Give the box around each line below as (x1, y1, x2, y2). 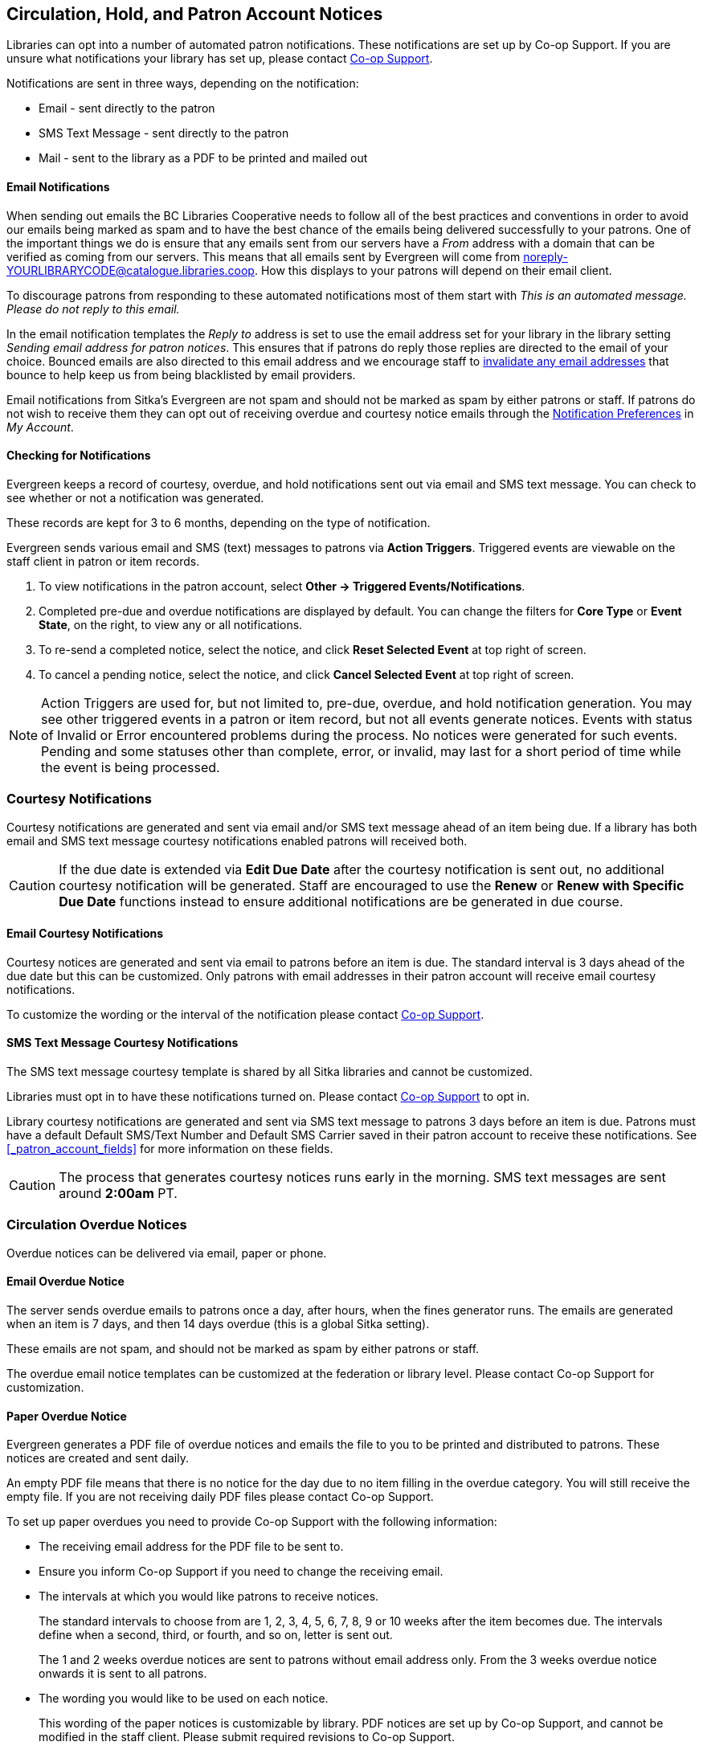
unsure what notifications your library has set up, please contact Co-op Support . (6, 51, 433, 66)
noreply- (523, 249, 568, 264)
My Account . (6, 419, 74, 434)
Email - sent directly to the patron (39, 101, 215, 116)
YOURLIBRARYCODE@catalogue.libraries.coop (6, 263, 255, 277)
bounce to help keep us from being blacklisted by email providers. (6, 367, 356, 382)
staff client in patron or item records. (6, 554, 200, 568)
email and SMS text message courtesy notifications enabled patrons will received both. (6, 833, 468, 848)
